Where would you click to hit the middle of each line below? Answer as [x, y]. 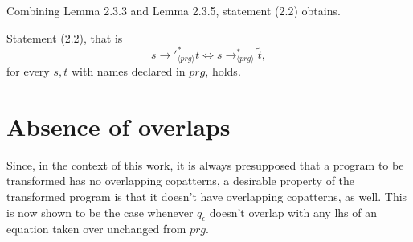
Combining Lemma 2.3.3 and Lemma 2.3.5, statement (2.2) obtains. [174, 10]
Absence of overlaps [119, 126]
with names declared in [128, 71]
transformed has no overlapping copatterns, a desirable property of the [181, 180]
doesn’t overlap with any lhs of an [293, 212]
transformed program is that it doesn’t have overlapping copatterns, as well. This [207, 197]
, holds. [223, 71]
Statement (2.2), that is [65, 37]
